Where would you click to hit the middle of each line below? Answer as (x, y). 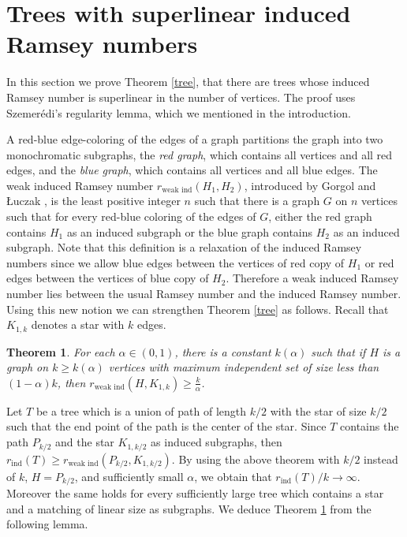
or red (379, 262)
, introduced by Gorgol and (310, 185)
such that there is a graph (257, 201)
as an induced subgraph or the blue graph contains (190, 231)
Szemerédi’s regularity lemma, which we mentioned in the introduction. (179, 112)
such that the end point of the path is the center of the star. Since (166, 426)
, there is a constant (223, 351)
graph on (28, 367)
